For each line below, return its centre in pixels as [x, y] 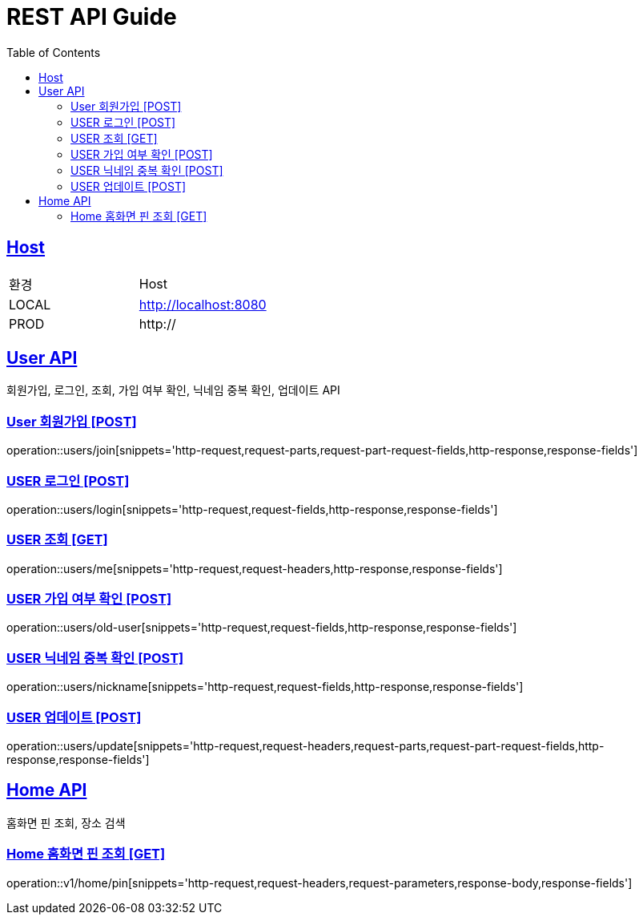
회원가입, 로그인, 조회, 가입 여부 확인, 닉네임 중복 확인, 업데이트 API [173, 390]
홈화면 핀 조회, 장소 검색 [66, 822]
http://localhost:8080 [203, 304]
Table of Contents [54, 52]
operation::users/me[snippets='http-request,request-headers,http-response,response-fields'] [255, 568]
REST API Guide [92, 17]
